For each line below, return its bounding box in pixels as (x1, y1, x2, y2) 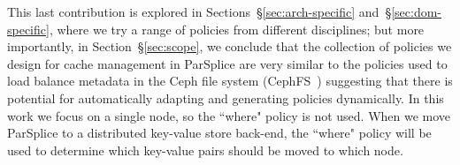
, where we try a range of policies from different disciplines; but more (49, 19, 425, 38)
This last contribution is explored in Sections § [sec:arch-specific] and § (7, 3, 392, 20)
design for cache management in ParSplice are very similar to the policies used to (7, 54, 448, 72)
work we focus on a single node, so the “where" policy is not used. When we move (7, 106, 451, 124)
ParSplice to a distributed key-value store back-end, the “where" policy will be (7, 124, 432, 142)
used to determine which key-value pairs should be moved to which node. (7, 140, 403, 159)
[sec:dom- (391, 3, 442, 20)
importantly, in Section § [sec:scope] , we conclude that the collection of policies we (7, 37, 452, 56)
